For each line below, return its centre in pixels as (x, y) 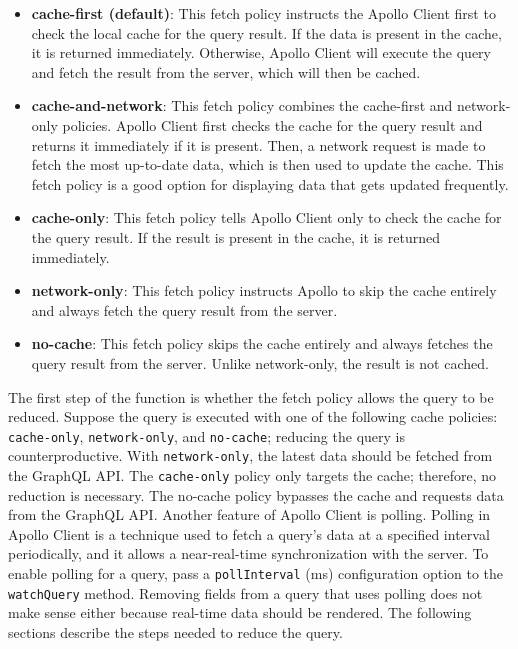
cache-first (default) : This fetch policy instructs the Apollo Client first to (263, 13)
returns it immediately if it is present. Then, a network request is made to (258, 144)
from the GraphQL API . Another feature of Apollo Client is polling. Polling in (249, 514)
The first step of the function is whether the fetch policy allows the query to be (251, 396)
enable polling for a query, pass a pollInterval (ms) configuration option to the (256, 573)
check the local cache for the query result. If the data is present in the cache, (266, 32)
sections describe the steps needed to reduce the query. (175, 631)
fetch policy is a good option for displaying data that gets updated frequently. (270, 183)
